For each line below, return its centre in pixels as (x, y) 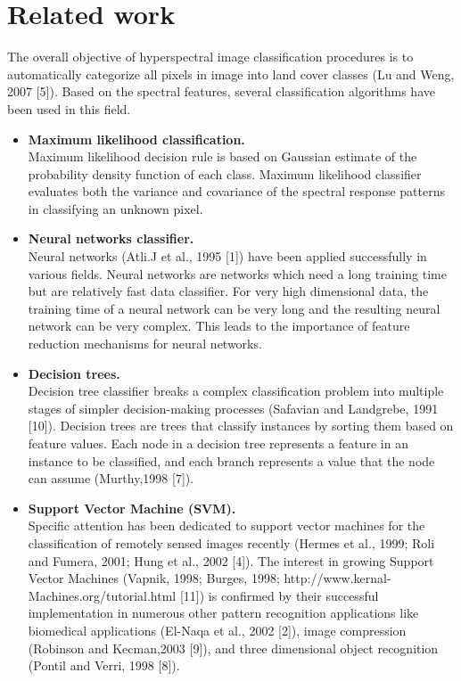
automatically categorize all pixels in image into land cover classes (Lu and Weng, (231, 74)
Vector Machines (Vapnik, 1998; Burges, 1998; (154, 578)
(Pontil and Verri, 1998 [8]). (104, 665)
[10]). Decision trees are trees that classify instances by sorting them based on (241, 426)
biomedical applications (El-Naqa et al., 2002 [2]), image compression (217, 630)
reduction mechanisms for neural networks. (145, 344)
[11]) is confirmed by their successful (279, 595)
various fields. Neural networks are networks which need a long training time (237, 273)
